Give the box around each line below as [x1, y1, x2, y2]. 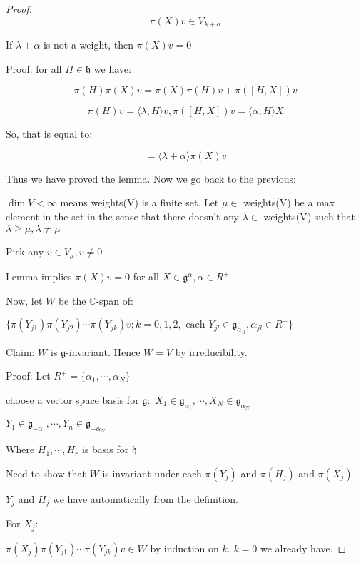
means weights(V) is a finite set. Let [60, 195, 219, 210]
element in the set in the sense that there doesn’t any [6, 209, 239, 224]
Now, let [6, 293, 43, 308]
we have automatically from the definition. [53, 491, 238, 506]
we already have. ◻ [260, 540, 347, 555]
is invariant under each [102, 465, 202, 480]
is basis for [81, 442, 129, 457]
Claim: [6, 344, 35, 359]
